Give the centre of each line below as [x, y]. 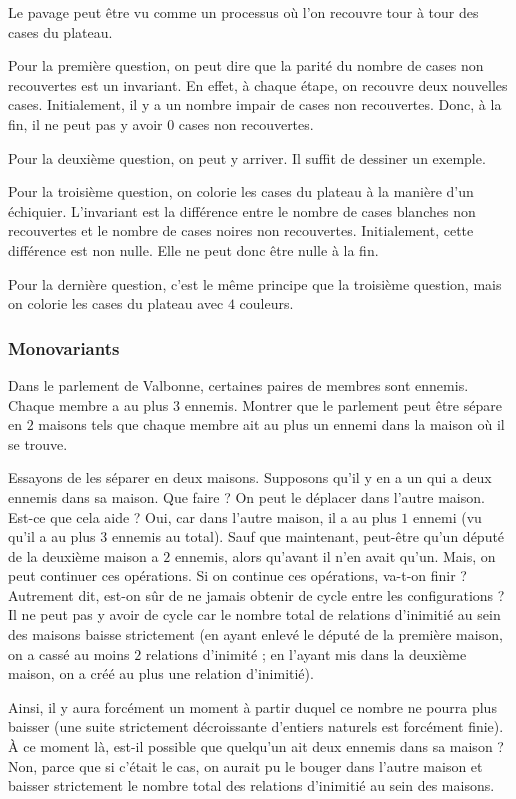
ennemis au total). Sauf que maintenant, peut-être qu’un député [308, 536]
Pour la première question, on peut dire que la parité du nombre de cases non [246, 65]
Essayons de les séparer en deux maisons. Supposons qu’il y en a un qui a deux [250, 477]
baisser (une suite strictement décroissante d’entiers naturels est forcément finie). [256, 726]
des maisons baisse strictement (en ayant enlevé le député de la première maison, [255, 634]
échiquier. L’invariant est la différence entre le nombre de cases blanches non [242, 210]
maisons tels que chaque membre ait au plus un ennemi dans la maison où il [271, 424]
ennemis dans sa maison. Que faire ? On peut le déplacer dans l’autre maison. [246, 496]
